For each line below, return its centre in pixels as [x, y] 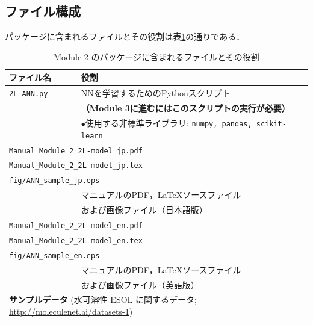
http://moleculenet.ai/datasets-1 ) [71, 311]
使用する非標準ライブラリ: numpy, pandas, [169, 122]
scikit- [271, 124]
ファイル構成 [43, 11]
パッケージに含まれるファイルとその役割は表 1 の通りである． [125, 36]
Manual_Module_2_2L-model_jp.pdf [76, 151]
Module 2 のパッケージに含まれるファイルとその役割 [156, 56]
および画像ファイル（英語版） [140, 284]
